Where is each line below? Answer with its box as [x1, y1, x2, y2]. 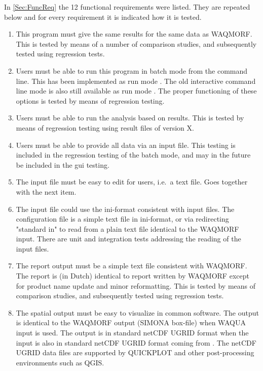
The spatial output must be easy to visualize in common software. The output [16, 307, 259, 318]
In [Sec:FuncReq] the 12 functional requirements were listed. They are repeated [4, 2, 250, 12]
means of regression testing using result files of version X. [16, 122, 194, 133]
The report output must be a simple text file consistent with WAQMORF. [16, 260, 247, 271]
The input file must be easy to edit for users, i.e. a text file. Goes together [16, 176, 248, 187]
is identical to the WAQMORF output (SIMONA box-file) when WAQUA [16, 317, 246, 328]
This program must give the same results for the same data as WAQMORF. [16, 28, 252, 39]
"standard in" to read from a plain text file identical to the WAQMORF [16, 223, 239, 234]
